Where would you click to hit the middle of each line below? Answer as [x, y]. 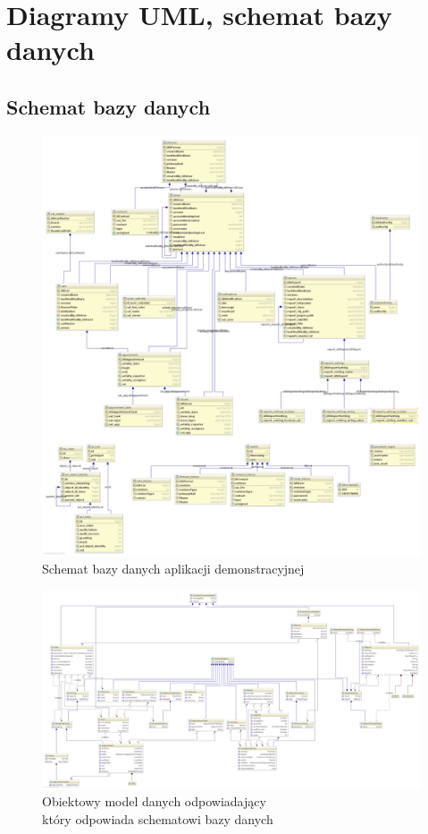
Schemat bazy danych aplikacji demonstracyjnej [173, 569]
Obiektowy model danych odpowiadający [154, 801]
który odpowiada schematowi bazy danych [158, 818]
